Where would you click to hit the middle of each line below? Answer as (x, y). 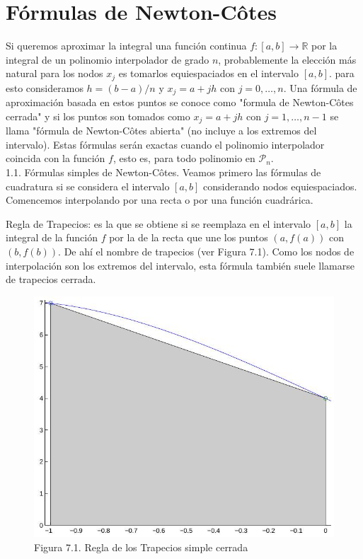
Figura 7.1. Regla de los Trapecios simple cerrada (141, 547)
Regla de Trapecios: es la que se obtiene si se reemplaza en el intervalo (159, 223)
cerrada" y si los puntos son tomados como (98, 116)
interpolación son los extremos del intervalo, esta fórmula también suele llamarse (180, 265)
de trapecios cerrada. (51, 279)
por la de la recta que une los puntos (189, 237)
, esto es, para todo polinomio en (184, 158)
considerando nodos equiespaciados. (280, 186)
